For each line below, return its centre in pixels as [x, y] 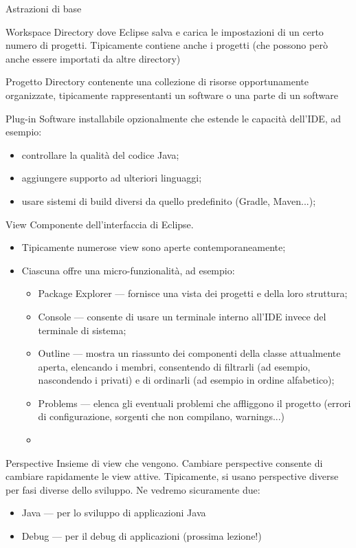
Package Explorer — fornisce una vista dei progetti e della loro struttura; [193, 293]
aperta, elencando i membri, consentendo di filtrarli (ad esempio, [174, 366]
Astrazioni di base [44, 8]
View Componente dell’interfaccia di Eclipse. [100, 224]
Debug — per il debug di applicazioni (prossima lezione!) [142, 536]
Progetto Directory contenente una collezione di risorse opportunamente [157, 81]
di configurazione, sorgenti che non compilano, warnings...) [162, 416]
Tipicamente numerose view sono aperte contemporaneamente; [154, 247]
